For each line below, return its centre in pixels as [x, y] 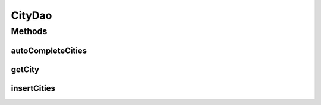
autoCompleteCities [49, 50]
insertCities [33, 88]
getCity [25, 69]
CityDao [32, 15]
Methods [29, 31]
